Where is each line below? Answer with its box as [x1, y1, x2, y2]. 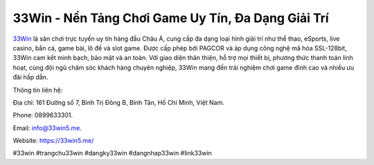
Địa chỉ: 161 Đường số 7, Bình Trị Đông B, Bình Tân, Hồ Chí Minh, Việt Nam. [12, 98, 224, 106]
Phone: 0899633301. [12, 111, 73, 119]
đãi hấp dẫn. [12, 73, 48, 81]
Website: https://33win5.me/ [12, 137, 94, 145]
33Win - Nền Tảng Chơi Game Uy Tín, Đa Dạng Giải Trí [12, 10, 329, 26]
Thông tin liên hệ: [12, 86, 63, 94]
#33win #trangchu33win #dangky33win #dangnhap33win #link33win [12, 149, 213, 157]
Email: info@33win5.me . [12, 124, 82, 132]
